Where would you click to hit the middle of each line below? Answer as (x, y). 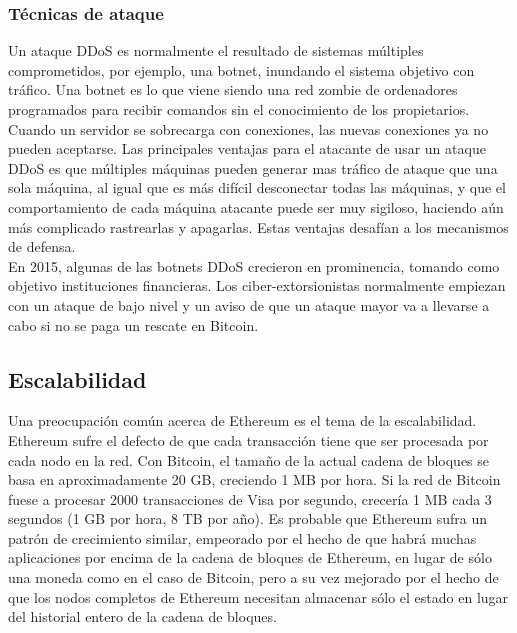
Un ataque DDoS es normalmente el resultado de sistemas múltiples (216, 50)
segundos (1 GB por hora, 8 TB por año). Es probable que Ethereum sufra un (248, 518)
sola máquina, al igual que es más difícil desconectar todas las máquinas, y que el (257, 187)
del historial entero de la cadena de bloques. (142, 616)
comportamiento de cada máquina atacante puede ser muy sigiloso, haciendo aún (256, 206)
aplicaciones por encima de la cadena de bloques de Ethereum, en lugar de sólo (250, 557)
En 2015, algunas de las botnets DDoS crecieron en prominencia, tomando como (254, 265)
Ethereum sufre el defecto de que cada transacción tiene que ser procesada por (248, 439)
